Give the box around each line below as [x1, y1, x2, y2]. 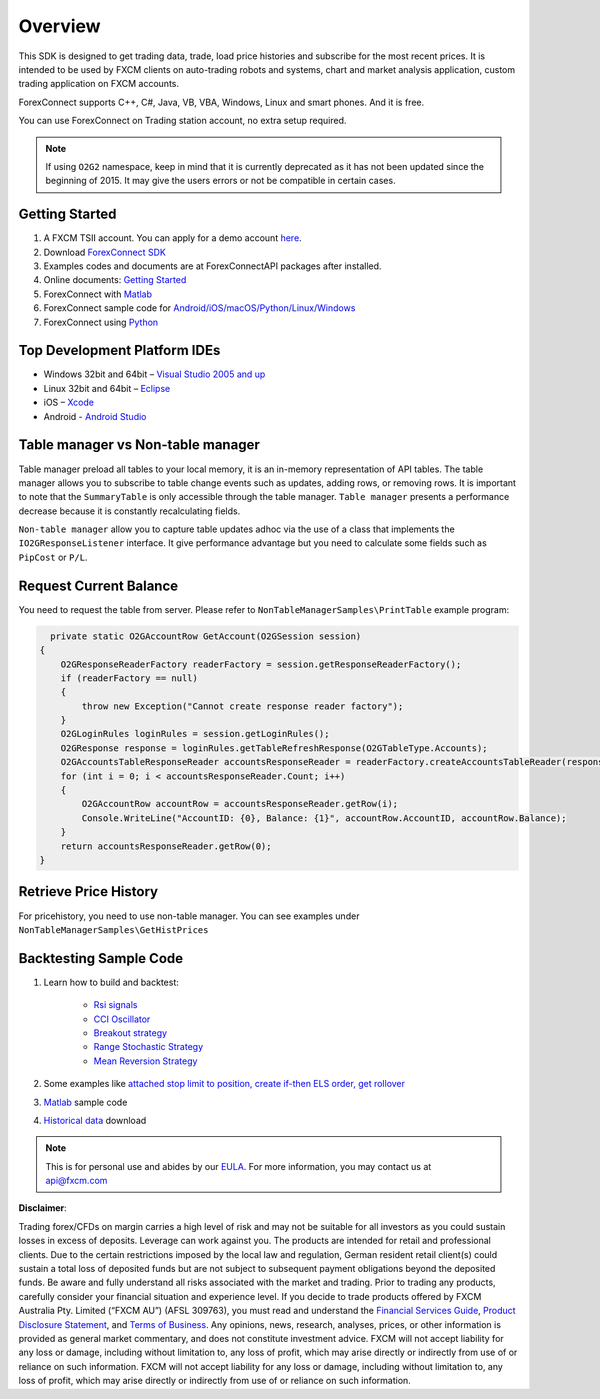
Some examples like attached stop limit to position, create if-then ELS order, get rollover [43, 1078, 405, 1090]
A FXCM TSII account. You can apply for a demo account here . [43, 232, 302, 244]
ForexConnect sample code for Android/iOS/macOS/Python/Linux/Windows [43, 302, 356, 314]
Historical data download [43, 1114, 147, 1126]
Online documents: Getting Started [43, 274, 187, 286]
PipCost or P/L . [18, 551, 88, 563]
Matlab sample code [43, 1096, 128, 1108]
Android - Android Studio [43, 410, 147, 422]
